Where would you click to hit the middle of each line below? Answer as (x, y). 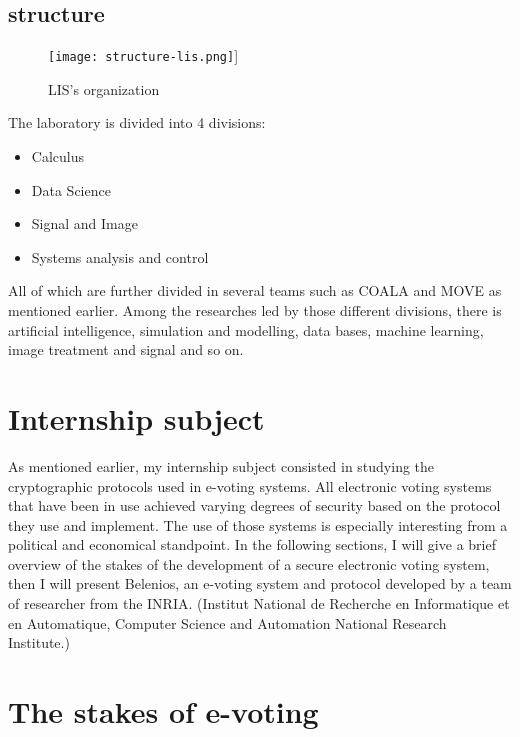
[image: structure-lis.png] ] (143, 55)
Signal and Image (84, 223)
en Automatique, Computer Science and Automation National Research (227, 622)
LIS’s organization (104, 88)
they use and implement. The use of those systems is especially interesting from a (258, 524)
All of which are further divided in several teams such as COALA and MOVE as (255, 290)
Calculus (57, 156)
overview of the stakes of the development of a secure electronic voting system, (249, 563)
